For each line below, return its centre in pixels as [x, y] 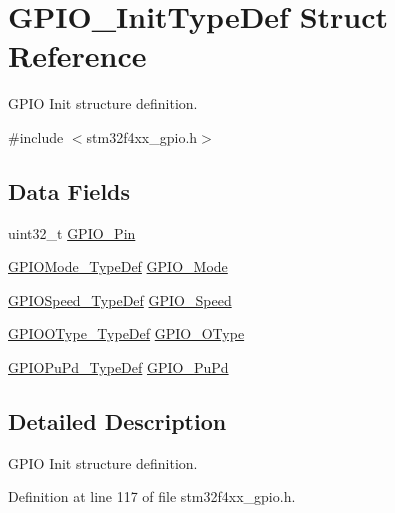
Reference [77, 55]
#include [36, 136]
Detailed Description [117, 421]
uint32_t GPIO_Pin [72, 232]
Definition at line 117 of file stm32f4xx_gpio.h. [152, 496]
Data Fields [69, 190]
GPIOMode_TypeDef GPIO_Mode [118, 266]
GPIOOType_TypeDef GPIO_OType [126, 333]
